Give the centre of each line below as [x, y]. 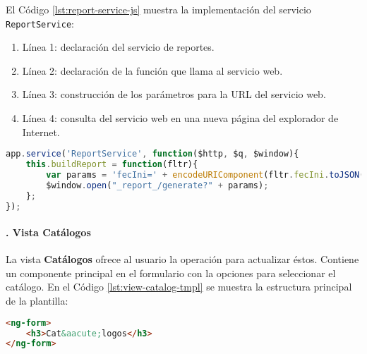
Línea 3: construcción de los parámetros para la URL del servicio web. [174, 94]
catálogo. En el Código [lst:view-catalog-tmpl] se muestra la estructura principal [179, 287]
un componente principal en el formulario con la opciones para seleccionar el [171, 273]
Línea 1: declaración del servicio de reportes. [118, 47]
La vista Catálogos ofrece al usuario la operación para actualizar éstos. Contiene [182, 259]
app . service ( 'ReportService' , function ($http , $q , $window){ [152, 154]
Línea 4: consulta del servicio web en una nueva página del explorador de [180, 118]
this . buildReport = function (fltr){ [112, 165]
